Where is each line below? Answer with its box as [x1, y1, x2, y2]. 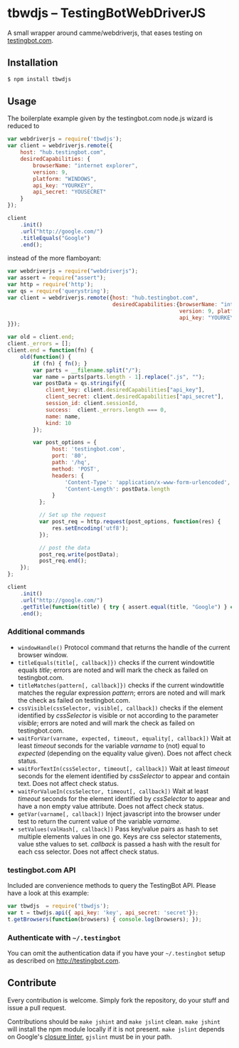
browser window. [17, 650, 69, 659]
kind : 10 [45, 419, 72, 426]
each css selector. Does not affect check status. [17, 847, 159, 856]
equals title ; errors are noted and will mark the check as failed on [17, 666, 208, 674]
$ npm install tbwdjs [7, 75, 72, 83]
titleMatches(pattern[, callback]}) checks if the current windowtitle [17, 681, 225, 689]
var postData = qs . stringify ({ [33, 379, 126, 387]
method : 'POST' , [52, 465, 100, 473]
